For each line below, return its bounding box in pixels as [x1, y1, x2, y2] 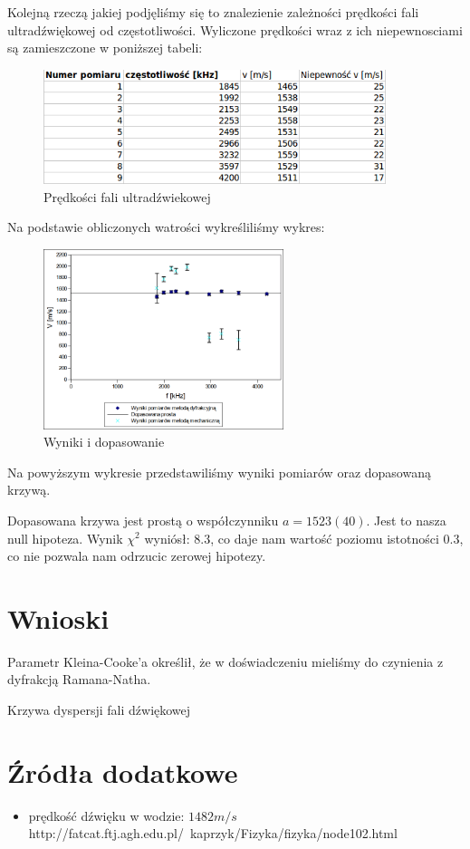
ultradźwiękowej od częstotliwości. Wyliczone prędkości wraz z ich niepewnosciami [7, 20, 463, 39]
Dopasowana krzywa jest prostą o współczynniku [7, 510, 279, 529]
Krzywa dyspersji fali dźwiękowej [7, 700, 191, 719]
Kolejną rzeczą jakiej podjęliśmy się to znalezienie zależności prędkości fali [7, 3, 419, 21]
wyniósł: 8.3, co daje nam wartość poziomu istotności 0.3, [144, 528, 464, 547]
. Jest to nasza [366, 510, 446, 529]
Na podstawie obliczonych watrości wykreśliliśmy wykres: [7, 217, 325, 236]
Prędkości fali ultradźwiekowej [43, 187, 211, 206]
